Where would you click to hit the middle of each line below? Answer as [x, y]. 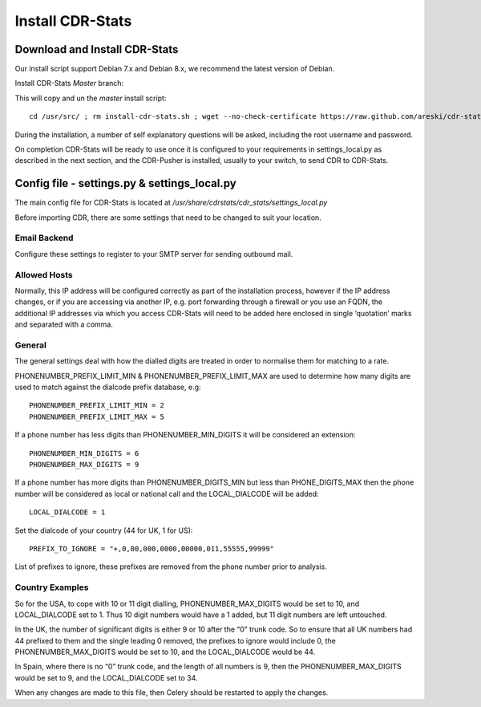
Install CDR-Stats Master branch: [69, 83]
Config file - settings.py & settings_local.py [125, 183]
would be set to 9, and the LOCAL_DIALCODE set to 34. [106, 677]
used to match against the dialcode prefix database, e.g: [108, 387]
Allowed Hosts [44, 274]
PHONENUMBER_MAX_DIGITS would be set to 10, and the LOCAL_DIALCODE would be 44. [165, 652]
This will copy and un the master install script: [91, 98]
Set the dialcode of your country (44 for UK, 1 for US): [104, 530]
